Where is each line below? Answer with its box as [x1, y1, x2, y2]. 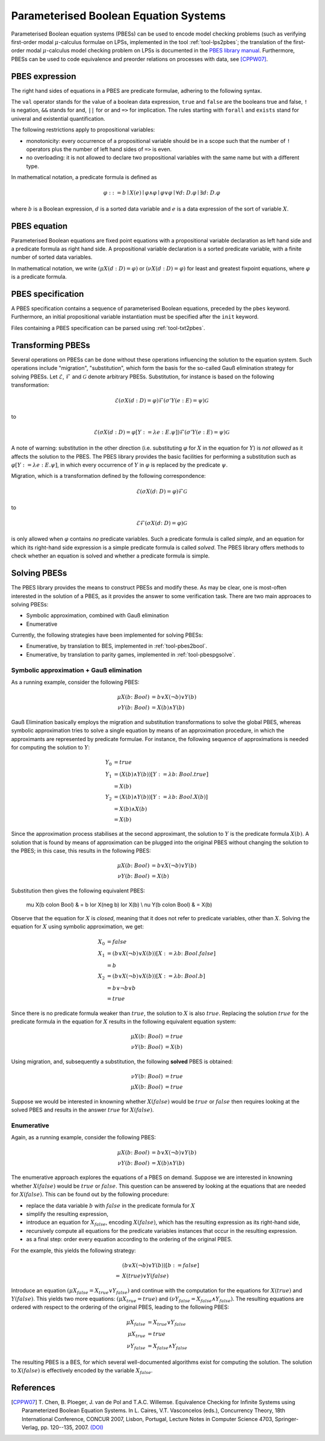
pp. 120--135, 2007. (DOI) [40, 1424, 104, 1431]
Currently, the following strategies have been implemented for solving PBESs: [11, 631, 203, 639]
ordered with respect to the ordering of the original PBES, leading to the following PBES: [11, 1303, 229, 1311]
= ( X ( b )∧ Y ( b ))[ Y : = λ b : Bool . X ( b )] [114, 794, 208, 800]
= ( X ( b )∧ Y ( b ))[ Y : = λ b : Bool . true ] [114, 771, 209, 778]
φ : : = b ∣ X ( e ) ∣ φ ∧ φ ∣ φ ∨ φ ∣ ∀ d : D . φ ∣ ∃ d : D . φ [103, 189, 221, 196]
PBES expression [11, 71, 76, 81]
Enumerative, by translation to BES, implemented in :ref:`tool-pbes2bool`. [26, 643, 208, 650]
